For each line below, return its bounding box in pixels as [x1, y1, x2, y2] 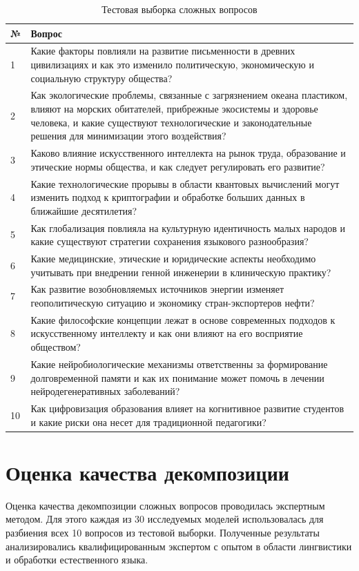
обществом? [30, 340, 81, 354]
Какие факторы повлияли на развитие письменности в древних [30, 43, 295, 58]
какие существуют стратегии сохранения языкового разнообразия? [30, 234, 309, 249]
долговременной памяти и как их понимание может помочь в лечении [30, 370, 324, 385]
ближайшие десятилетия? [30, 203, 137, 217]
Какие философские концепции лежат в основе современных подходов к [30, 312, 336, 327]
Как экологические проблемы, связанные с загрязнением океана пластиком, [30, 88, 348, 102]
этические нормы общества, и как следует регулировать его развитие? [30, 159, 325, 173]
